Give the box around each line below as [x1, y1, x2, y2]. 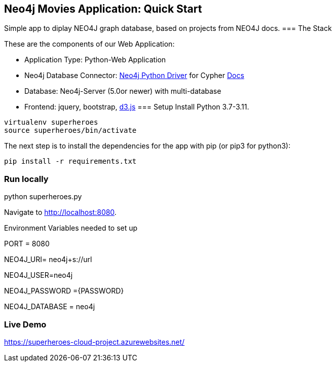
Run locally [4, 173, 49, 184]
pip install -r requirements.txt [4, 157, 137, 166]
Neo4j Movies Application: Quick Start [4, 3, 202, 15]
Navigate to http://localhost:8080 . [4, 208, 117, 217]
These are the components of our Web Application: [4, 40, 175, 49]
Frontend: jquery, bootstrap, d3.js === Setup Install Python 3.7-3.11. [24, 102, 249, 112]
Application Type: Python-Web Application [24, 55, 166, 64]
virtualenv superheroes [4, 118, 98, 127]
